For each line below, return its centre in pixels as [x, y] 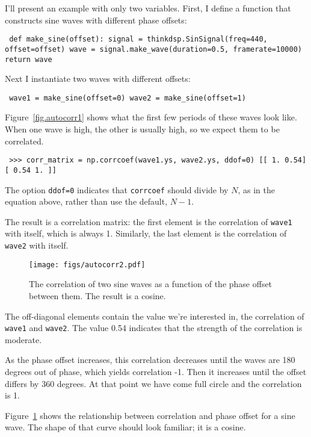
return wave [29, 59]
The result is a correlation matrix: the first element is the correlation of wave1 [149, 221]
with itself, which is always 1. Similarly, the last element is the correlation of [146, 233]
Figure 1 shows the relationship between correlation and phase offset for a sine [150, 415]
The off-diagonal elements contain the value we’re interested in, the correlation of [155, 316]
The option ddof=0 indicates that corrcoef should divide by [117, 189]
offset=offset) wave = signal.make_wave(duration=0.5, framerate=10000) [153, 49]
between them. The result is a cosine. [97, 295]
